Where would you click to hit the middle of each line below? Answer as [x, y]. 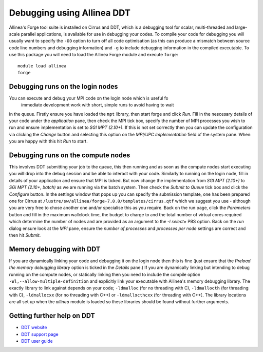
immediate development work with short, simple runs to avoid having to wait [98, 105]
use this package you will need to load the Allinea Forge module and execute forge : [94, 55]
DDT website [34, 328]
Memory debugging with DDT [55, 249]
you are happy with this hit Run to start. [48, 141]
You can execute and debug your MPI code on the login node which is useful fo [89, 98]
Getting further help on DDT [52, 316]
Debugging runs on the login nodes [64, 86]
